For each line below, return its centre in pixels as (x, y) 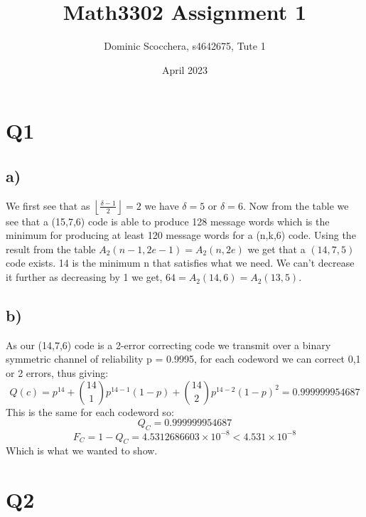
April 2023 (185, 69)
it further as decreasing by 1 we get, (84, 277)
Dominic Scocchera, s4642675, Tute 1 (185, 46)
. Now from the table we (296, 205)
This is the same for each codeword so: (90, 411)
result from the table (51, 249)
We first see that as (48, 205)
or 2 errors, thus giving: (57, 373)
